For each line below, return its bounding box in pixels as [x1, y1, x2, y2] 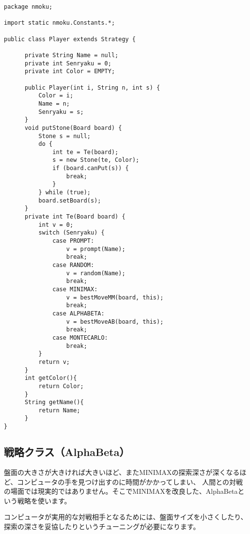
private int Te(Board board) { [24, 213, 125, 220]
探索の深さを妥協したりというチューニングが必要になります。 [4, 521, 200, 531]
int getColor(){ [24, 375, 77, 382]
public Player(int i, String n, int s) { [24, 84, 160, 91]
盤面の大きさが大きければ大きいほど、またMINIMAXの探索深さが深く [4, 467, 226, 477]
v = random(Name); [66, 269, 125, 277]
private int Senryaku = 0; [24, 60, 111, 67]
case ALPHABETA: [52, 310, 105, 317]
